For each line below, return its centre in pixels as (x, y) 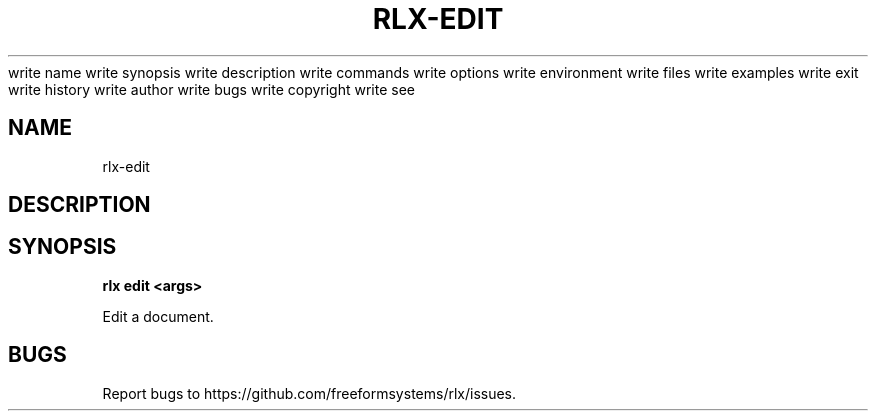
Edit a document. (158, 316)
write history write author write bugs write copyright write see (211, 89)
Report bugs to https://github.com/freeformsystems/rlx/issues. (309, 393)
